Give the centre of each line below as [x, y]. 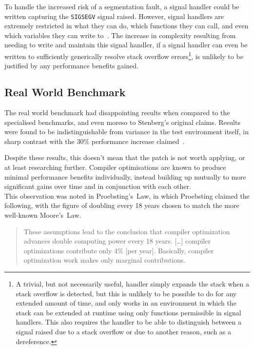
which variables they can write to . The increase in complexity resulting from [120, 35]
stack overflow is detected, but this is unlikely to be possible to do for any [126, 293]
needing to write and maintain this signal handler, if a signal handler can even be [126, 45]
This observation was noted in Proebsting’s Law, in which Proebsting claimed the [127, 195]
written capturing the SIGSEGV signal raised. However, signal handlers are [114, 16]
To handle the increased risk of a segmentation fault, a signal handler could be [122, 6]
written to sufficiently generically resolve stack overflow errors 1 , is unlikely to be [124, 55]
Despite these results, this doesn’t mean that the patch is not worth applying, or [125, 157]
